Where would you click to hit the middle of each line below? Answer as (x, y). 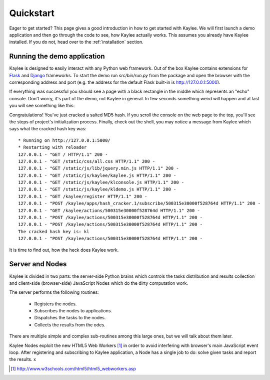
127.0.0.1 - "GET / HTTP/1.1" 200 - (63, 154)
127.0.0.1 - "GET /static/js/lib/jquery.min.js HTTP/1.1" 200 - (99, 168)
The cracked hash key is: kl (54, 231)
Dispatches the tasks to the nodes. (70, 318)
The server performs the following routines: (54, 292)
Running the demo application (57, 56)
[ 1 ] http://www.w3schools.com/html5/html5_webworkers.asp (73, 368)
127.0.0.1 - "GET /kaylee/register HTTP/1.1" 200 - (83, 196)
